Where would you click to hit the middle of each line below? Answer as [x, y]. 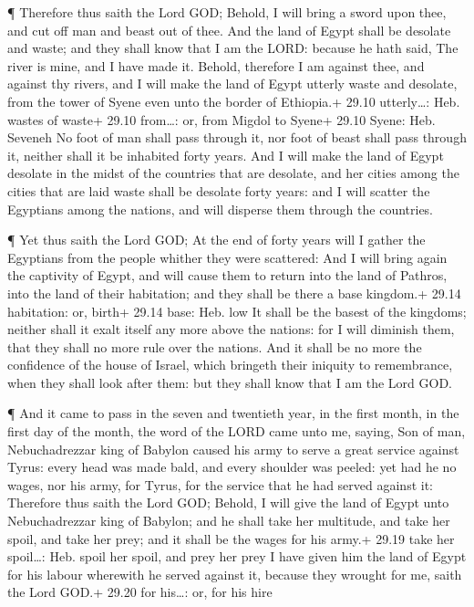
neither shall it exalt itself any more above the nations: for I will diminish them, [231, 329]
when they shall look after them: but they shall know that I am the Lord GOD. [230, 382]
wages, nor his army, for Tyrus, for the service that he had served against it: [220, 484]
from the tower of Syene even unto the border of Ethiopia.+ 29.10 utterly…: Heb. [234, 101]
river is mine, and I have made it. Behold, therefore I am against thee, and [216, 65]
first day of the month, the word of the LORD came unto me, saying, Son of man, [237, 431]
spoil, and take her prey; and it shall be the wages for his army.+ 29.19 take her [231, 538]
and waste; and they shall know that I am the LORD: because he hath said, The [233, 48]
